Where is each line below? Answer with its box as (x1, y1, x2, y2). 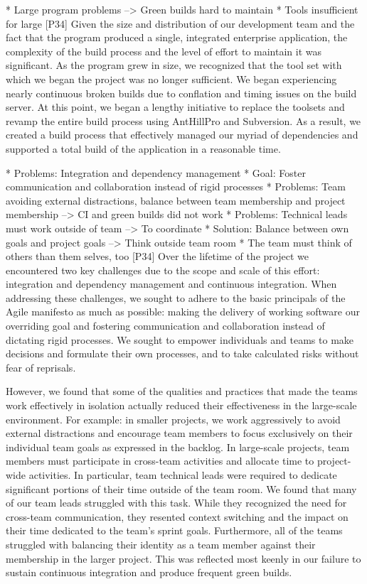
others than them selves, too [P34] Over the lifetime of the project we (6, 249, 309, 264)
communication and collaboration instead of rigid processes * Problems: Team (6, 179, 346, 194)
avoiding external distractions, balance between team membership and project (6, 193, 346, 207)
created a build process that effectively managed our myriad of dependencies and (6, 127, 358, 142)
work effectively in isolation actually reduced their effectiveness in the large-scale (6, 398, 357, 413)
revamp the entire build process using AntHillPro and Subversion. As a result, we (6, 113, 361, 128)
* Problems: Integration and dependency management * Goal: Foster (6, 165, 306, 180)
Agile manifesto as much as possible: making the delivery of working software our (6, 304, 360, 319)
